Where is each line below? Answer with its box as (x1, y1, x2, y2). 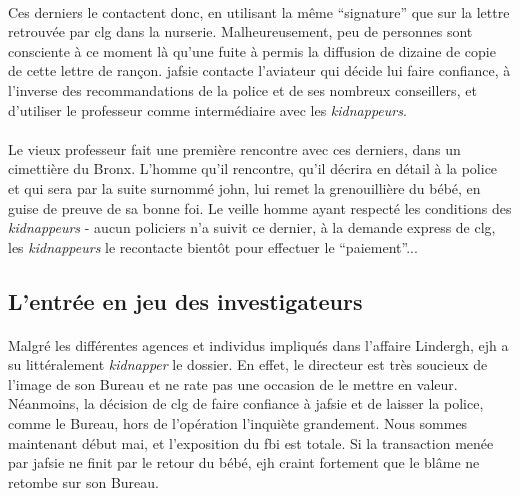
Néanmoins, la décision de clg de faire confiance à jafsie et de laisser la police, (8, 393, 484, 414)
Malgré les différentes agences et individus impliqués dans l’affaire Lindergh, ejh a (8, 334, 509, 355)
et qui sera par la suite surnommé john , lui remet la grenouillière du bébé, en (8, 177, 481, 198)
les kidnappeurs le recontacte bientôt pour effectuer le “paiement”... (8, 236, 418, 257)
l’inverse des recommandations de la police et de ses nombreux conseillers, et (8, 79, 477, 100)
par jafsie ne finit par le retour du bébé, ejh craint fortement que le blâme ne (8, 452, 480, 473)
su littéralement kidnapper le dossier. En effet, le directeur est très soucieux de (8, 354, 488, 375)
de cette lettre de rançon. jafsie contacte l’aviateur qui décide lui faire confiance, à (8, 60, 511, 81)
